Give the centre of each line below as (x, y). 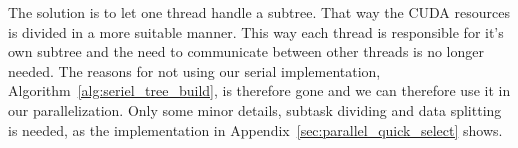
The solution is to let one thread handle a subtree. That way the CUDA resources (259, 12)
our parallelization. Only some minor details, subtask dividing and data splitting (255, 109)
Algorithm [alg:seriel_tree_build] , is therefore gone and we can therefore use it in (259, 90)
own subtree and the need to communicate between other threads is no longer (246, 51)
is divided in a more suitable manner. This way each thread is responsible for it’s (256, 31)
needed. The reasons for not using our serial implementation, (194, 70)
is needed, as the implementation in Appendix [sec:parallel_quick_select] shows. (255, 129)
